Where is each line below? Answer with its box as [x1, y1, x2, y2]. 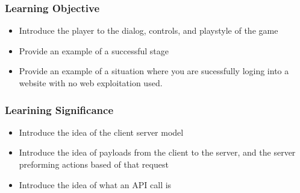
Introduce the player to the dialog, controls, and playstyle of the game [19, 24, 278, 37]
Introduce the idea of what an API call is [19, 178, 172, 191]
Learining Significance [5, 102, 114, 117]
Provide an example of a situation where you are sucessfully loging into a [19, 65, 289, 77]
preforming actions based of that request [19, 158, 169, 170]
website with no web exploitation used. [19, 77, 163, 89]
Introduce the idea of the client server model [19, 125, 184, 138]
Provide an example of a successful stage [19, 44, 169, 57]
